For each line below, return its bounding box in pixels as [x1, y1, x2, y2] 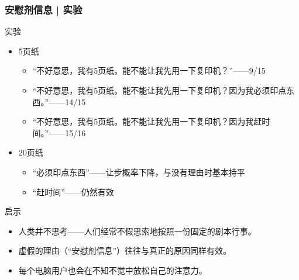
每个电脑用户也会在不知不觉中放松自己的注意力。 [18, 264, 207, 276]
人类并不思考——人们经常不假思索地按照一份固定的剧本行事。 [18, 224, 256, 237]
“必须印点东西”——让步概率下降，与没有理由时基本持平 [32, 165, 245, 178]
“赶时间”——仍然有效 [32, 185, 114, 198]
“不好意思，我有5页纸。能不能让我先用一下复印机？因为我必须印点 [32, 84, 287, 96]
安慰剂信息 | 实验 [5, 2, 83, 16]
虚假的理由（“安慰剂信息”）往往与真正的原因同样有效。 [18, 244, 232, 257]
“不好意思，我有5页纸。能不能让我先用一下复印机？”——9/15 [32, 64, 266, 77]
